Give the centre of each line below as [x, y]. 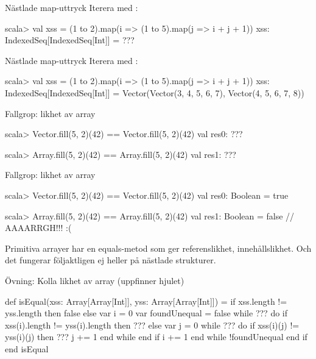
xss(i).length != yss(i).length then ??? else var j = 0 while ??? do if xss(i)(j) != [152, 325]
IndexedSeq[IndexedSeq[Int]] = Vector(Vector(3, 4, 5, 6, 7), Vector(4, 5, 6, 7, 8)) [155, 92]
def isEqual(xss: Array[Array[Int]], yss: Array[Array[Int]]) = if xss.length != [146, 301]
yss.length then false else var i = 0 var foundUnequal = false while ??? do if [146, 313]
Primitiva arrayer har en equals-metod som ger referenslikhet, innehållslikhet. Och [158, 248]
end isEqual [27, 348]
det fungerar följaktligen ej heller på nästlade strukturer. [111, 260]
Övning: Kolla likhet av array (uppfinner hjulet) [95, 280]
